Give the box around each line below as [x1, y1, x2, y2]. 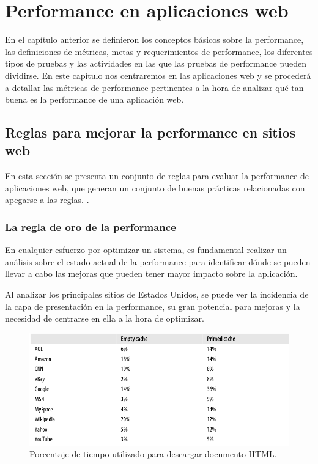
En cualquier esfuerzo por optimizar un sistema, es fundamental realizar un [5, 243, 287, 256]
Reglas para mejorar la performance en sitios [5, 123, 296, 142]
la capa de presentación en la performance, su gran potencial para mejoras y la [5, 300, 300, 312]
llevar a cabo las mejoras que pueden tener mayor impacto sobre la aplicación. [5, 267, 298, 280]
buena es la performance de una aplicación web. [5, 93, 184, 106]
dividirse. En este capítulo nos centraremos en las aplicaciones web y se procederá [5, 68, 311, 81]
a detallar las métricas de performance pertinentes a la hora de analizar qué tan [5, 81, 304, 94]
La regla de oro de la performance [5, 219, 176, 234]
